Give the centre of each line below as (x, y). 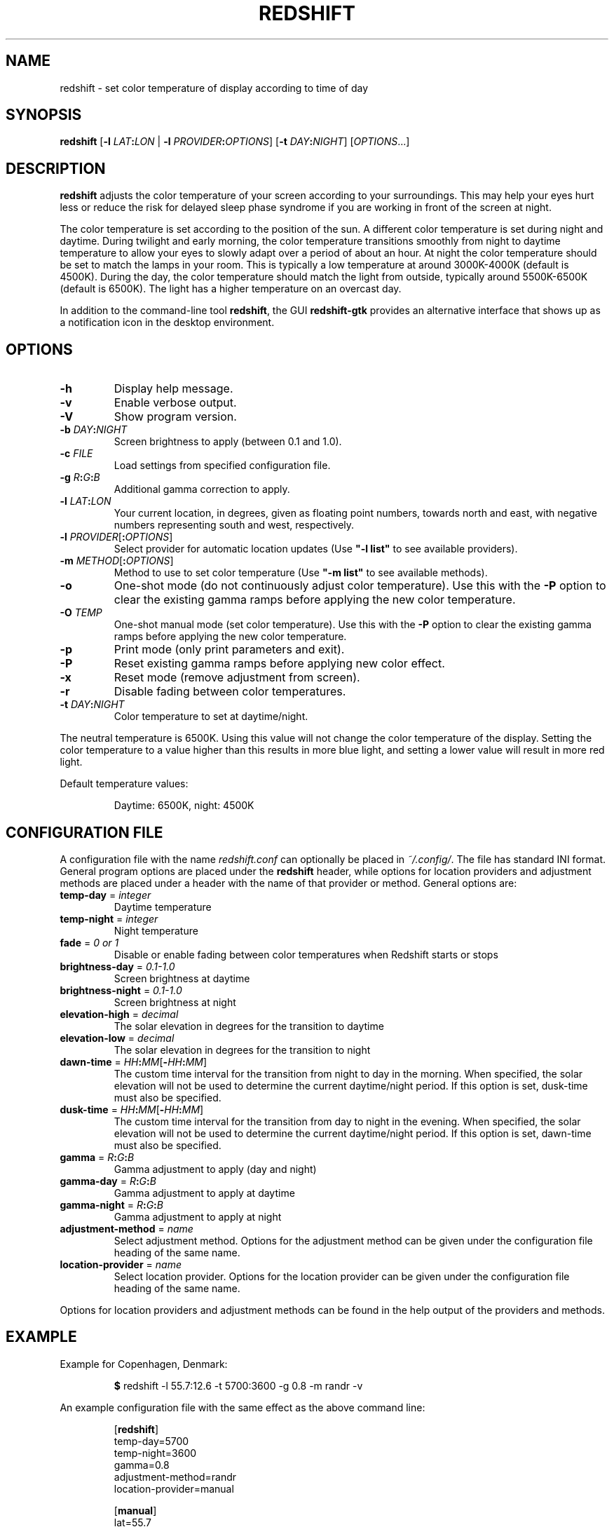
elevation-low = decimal (117, 1038)
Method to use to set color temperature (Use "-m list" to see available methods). (301, 573)
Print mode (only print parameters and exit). (229, 650)
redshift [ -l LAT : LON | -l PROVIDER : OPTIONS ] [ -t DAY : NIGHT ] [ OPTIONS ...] (235, 142)
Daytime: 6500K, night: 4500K (184, 806)
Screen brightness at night (175, 1002)
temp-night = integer (109, 918)
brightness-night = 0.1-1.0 (121, 990)
